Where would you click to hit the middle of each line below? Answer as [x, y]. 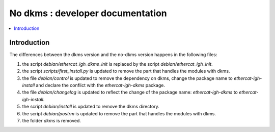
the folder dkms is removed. [51, 120]
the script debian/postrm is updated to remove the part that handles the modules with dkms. [119, 113]
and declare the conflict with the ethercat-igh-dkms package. [101, 85]
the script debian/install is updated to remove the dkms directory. [91, 107]
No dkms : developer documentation [88, 13]
